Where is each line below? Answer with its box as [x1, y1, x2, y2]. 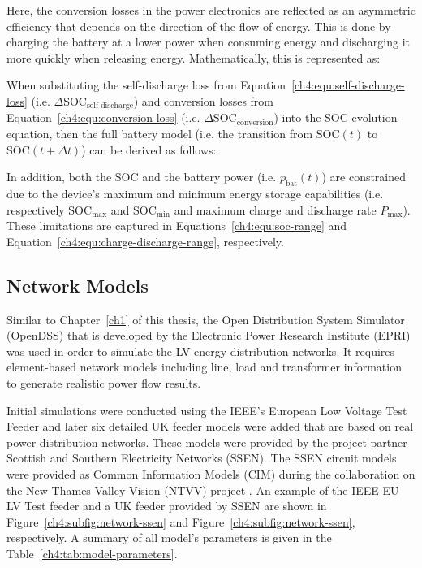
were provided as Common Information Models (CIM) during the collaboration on [6, 465, 416, 482]
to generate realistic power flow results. [6, 374, 201, 391]
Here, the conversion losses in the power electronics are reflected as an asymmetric [6, 2, 416, 18]
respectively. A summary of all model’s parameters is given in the [6, 529, 332, 546]
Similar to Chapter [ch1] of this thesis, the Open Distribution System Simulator [6, 310, 405, 327]
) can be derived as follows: [81, 141, 217, 158]
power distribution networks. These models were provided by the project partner [6, 433, 407, 450]
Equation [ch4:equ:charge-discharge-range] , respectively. [6, 232, 284, 249]
